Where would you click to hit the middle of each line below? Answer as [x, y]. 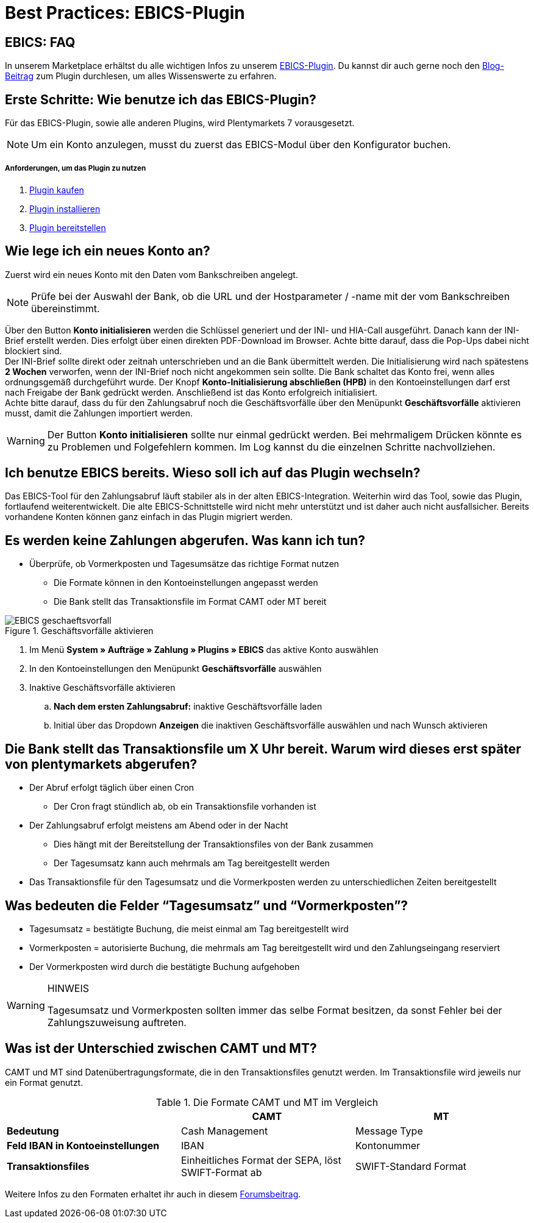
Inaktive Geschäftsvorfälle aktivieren [102, 688]
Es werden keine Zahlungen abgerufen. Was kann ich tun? [185, 540]
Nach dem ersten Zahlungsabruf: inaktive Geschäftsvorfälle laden [188, 707]
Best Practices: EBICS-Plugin [125, 13]
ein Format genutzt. [44, 1082]
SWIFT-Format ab [221, 1172]
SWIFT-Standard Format [411, 1166]
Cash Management [224, 1131]
